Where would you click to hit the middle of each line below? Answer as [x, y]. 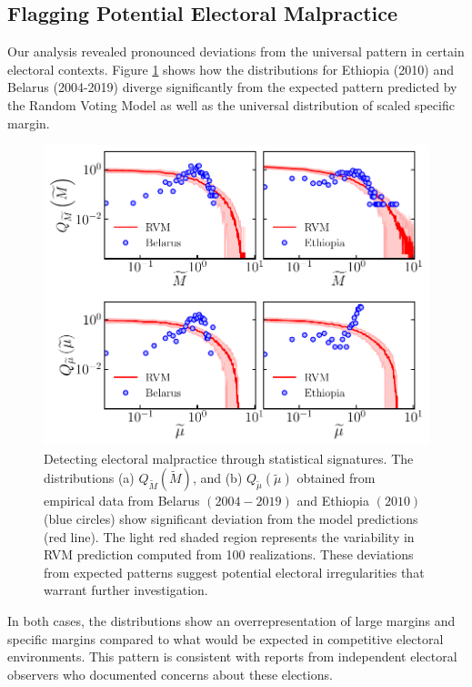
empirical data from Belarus [122, 501]
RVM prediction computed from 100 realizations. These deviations [229, 554]
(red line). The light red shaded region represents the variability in [229, 536]
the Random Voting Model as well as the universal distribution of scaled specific [231, 104]
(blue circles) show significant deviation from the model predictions [231, 519]
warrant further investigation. [126, 590]
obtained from [336, 478]
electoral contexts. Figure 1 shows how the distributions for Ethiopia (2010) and [231, 69]
